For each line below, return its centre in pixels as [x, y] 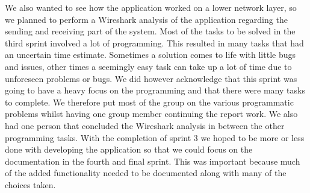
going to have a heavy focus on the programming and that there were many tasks [155, 90]
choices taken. [30, 184]
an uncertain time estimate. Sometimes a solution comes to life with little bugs [150, 55]
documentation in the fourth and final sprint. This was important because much [153, 161]
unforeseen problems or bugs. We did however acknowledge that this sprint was [151, 78]
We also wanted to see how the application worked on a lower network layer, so [151, 7]
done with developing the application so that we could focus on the [129, 149]
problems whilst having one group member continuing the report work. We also [151, 114]
